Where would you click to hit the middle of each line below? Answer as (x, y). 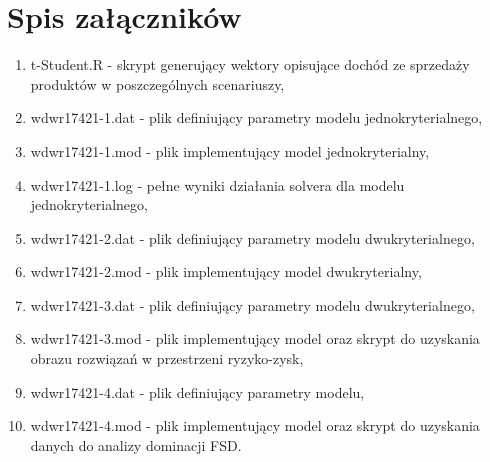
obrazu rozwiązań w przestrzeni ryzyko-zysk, (167, 358)
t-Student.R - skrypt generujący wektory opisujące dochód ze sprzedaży (250, 64)
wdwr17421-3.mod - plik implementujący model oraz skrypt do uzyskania (255, 338)
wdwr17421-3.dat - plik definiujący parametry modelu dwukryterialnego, (252, 304)
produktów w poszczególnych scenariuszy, (157, 83)
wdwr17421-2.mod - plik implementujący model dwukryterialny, (226, 271)
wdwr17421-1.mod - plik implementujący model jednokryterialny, (230, 150)
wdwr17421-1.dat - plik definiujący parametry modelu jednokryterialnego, (256, 117)
